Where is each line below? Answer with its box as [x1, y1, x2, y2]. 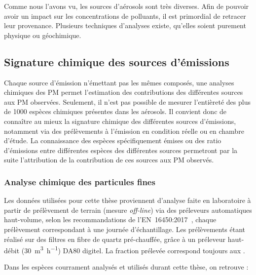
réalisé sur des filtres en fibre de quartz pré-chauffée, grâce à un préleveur [4, 234, 226, 244]
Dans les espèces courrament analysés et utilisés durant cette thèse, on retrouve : [4, 262, 249, 272]
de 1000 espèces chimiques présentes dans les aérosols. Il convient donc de [4, 106, 227, 117]
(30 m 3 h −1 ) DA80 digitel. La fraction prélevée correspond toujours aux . [21, 244, 245, 255]
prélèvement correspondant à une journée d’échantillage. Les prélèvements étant [4, 224, 246, 234]
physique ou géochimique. [4, 30, 81, 40]
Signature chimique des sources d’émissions [4, 54, 229, 69]
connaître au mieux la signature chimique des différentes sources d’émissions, [4, 116, 236, 126]
